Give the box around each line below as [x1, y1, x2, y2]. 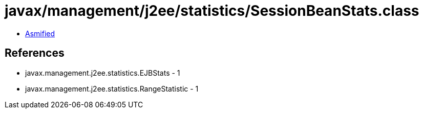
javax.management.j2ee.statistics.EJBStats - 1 [25, 68, 180, 77]
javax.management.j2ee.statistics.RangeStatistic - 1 [25, 84, 199, 93]
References [5, 47, 65, 60]
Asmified [25, 29, 55, 38]
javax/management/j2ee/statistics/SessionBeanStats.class [5, 2, 419, 19]
